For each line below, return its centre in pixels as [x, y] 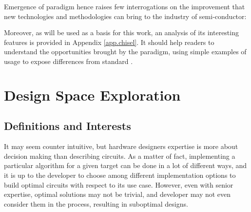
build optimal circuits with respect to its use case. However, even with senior [119, 184]
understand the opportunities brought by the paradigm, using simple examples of [125, 52]
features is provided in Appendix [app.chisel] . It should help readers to [109, 42]
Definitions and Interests [68, 126]
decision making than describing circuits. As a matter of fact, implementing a [120, 156]
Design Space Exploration [92, 95]
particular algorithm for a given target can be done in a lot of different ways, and [125, 165]
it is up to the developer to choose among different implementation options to [120, 175]
